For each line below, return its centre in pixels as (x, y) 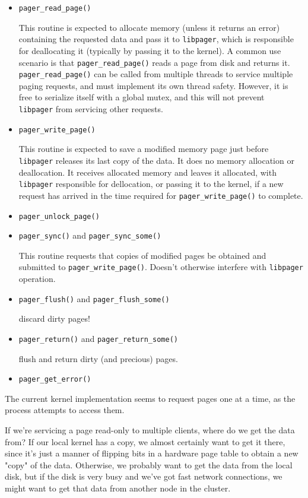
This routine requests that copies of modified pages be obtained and (142, 255)
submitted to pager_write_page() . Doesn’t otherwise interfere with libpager (161, 267)
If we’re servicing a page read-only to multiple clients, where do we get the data (150, 430)
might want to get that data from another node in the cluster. (118, 488)
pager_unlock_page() (59, 216)
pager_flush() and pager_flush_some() (94, 298)
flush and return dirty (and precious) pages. (98, 358)
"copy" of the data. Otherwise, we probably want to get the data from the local (149, 464)
